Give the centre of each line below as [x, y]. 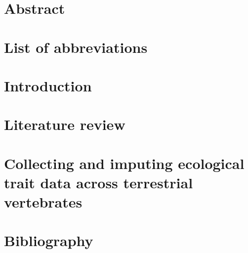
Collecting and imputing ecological [124, 163]
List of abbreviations [76, 47]
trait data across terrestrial [99, 182]
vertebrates [43, 202]
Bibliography [49, 240]
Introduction [48, 85]
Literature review [65, 124]
